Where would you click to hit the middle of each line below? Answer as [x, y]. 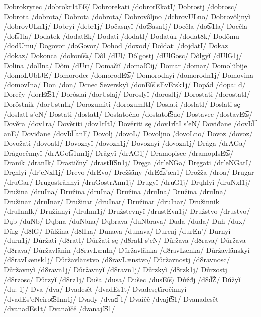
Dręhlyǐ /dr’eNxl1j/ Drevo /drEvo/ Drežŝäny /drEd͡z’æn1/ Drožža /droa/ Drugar [129, 172]
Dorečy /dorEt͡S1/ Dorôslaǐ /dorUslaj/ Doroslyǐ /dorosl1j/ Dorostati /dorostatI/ [127, 94]
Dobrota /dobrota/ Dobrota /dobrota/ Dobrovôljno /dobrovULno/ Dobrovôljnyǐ [127, 16]
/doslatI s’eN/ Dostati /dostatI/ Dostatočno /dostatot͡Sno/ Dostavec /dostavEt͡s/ [128, 114]
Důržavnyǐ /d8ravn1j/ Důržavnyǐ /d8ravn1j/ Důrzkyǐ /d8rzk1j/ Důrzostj [116, 270]
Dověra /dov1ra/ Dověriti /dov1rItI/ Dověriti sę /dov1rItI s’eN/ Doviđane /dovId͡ [129, 123]
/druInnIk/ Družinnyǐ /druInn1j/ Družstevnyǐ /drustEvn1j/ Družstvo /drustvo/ [127, 211]
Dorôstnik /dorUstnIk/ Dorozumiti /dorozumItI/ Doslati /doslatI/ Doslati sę [122, 104]
